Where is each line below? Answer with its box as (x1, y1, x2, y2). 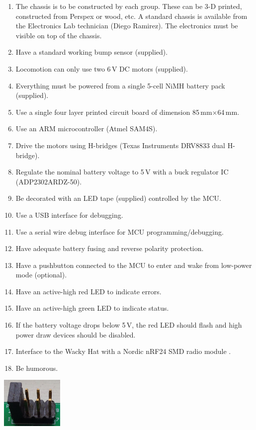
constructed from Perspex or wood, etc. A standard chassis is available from (15, 10, 248, 21)
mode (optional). (15, 269, 67, 280)
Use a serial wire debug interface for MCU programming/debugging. (15, 226, 224, 237)
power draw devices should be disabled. (15, 329, 136, 340)
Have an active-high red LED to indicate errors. (15, 286, 162, 296)
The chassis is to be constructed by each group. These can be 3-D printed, (15, 1, 242, 11)
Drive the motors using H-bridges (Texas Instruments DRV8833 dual (15, 140, 225, 150)
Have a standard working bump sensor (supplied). (15, 47, 168, 57)
